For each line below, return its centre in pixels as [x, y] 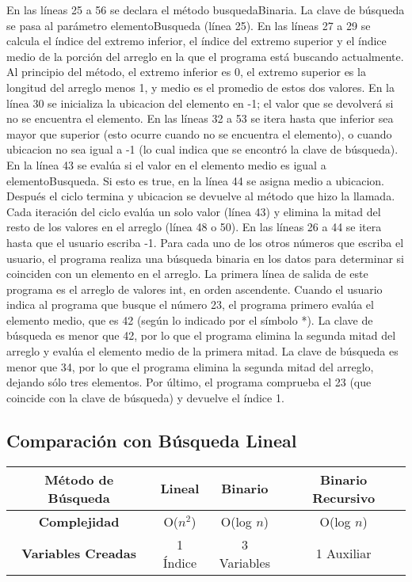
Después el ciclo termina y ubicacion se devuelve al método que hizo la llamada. [201, 196]
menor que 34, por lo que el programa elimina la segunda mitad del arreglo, [190, 366]
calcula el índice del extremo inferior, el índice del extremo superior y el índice [196, 41]
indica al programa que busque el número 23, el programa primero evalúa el [190, 304]
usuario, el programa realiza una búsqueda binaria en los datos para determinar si [206, 258]
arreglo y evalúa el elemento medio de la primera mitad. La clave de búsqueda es [202, 351]
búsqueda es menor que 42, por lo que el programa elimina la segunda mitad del [201, 335]
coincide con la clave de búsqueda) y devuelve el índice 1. [145, 397]
